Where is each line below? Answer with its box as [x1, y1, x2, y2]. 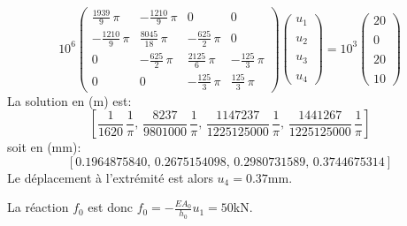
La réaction [7, 198, 69, 216]
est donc [88, 198, 133, 216]
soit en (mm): [7, 138, 81, 156]
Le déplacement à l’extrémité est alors [7, 168, 213, 186]
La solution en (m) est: [7, 91, 132, 109]
